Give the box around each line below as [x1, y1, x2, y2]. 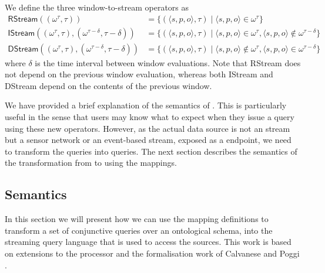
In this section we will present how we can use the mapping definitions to [5, 213, 269, 225]
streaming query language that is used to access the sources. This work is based [5, 236, 292, 248]
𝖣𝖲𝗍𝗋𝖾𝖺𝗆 [8, 45, 39, 53]
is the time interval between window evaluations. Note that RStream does [35, 56, 301, 69]
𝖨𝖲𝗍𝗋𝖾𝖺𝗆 [8, 29, 35, 37]
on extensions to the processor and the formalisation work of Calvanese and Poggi [5, 247, 300, 260]
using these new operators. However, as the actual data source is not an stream [5, 122, 290, 134]
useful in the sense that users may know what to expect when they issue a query [5, 111, 294, 123]
